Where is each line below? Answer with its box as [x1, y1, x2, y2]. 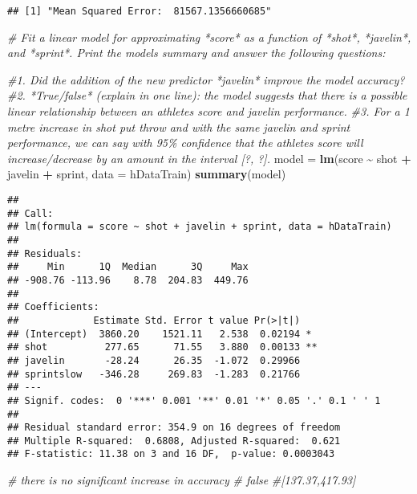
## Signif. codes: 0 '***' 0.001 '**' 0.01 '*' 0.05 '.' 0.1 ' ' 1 [7, 394, 381, 406]
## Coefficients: [7, 301, 99, 313]
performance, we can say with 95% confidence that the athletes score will [7, 134, 363, 151]
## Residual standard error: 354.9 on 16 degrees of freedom [7, 422, 341, 434]
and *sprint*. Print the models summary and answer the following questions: [7, 44, 386, 61]
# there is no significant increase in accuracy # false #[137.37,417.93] [7, 472, 356, 488]
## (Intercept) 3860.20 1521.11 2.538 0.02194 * [7, 328, 312, 340]
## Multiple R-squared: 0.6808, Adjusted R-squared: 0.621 [7, 435, 341, 447]
